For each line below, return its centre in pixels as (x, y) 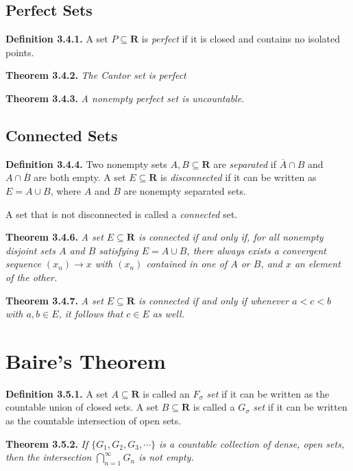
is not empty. (166, 457)
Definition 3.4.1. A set (57, 39)
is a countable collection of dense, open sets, (252, 443)
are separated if (245, 164)
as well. (168, 314)
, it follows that (91, 314)
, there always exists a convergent (257, 250)
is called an (166, 393)
